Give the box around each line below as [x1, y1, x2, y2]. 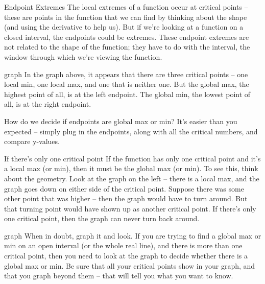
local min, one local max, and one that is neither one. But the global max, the [4, 79, 249, 89]
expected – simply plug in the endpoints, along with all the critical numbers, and [4, 126, 258, 136]
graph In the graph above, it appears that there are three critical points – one [4, 68, 248, 79]
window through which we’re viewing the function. [4, 51, 162, 62]
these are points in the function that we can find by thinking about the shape [4, 11, 247, 22]
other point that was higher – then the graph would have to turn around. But [4, 193, 248, 204]
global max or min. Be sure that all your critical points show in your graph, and [4, 260, 255, 271]
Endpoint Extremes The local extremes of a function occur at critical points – [4, 2, 248, 12]
